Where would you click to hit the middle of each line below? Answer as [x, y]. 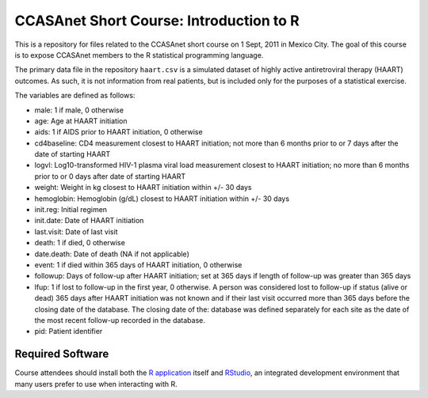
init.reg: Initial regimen [71, 210]
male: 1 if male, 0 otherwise [79, 110]
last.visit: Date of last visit [76, 231]
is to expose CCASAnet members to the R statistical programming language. [139, 55]
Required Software [62, 354]
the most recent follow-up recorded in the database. [120, 320]
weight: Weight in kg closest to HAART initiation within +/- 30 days [143, 188]
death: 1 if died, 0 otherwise [80, 243]
